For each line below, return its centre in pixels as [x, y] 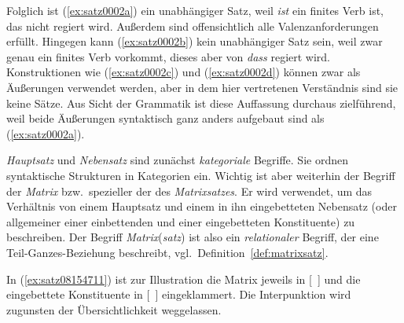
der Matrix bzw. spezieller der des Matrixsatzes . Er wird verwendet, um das [189, 191]
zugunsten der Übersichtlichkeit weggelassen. [114, 309]
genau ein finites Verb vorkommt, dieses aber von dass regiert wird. [168, 56]
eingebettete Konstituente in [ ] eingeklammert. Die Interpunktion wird [179, 294]
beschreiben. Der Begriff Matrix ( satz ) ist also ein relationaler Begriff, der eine [193, 237]
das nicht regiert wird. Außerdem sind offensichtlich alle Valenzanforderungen [193, 26]
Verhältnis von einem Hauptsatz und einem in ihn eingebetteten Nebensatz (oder [202, 206]
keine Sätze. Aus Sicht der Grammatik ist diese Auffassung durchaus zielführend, [201, 103]
